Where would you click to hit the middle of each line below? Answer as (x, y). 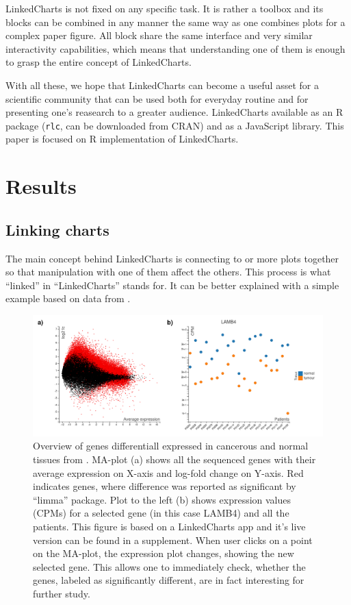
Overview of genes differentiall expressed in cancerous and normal (171, 446)
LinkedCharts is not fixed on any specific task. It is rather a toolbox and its (165, 8)
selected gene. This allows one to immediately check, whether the (169, 566)
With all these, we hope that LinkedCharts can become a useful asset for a (162, 85)
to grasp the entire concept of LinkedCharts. (99, 62)
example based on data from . (68, 298)
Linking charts (57, 229)
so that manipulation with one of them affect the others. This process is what (168, 272)
